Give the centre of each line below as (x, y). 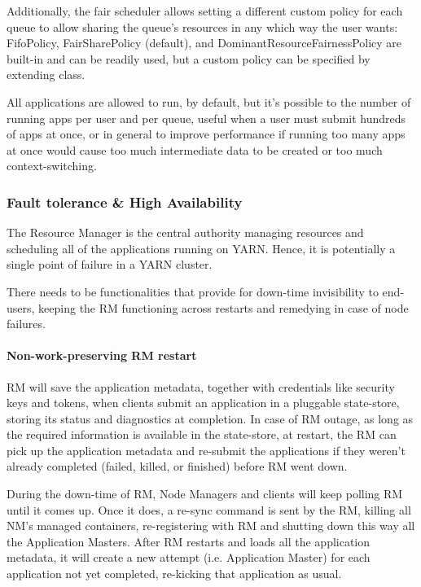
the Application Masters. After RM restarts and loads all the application (189, 541)
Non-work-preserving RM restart (102, 355)
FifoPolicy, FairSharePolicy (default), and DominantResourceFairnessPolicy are (204, 43)
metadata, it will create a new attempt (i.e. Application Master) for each (189, 557)
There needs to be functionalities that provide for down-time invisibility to (193, 291)
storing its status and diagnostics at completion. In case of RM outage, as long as (210, 418)
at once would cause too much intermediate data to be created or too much (195, 149)
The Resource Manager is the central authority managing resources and (185, 232)
